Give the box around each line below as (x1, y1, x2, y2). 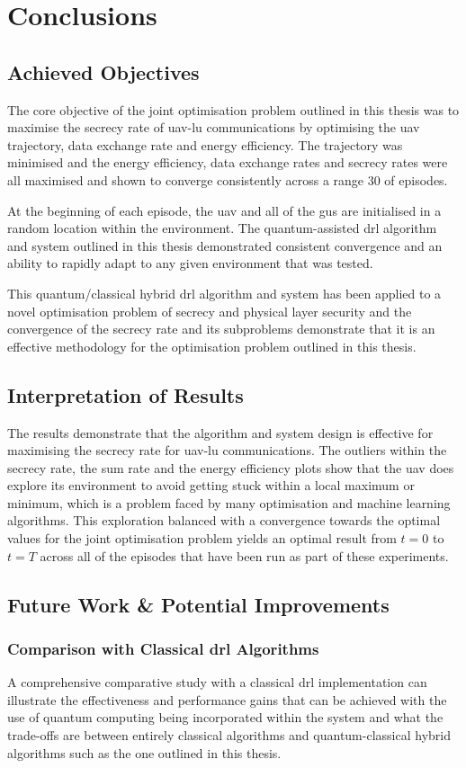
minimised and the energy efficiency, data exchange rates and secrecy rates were (7, 153, 448, 172)
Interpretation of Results (7, 380, 244, 408)
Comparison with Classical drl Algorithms (7, 637, 319, 659)
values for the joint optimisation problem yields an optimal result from (7, 529, 397, 548)
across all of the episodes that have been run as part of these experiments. (40, 546, 449, 565)
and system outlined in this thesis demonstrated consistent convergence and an (7, 236, 443, 255)
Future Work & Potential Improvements (7, 590, 390, 618)
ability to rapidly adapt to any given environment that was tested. (7, 254, 373, 272)
